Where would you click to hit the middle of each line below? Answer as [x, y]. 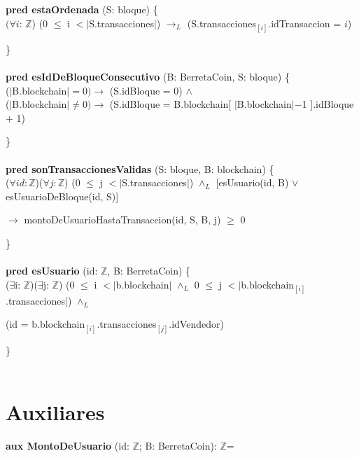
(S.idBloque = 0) [146, 90]
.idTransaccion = [305, 23]
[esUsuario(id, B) [252, 182]
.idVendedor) [196, 324]
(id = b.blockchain [45, 324]
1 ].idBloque [328, 104]
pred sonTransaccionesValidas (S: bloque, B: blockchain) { [140, 168]
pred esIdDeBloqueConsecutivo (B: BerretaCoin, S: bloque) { [148, 76]
